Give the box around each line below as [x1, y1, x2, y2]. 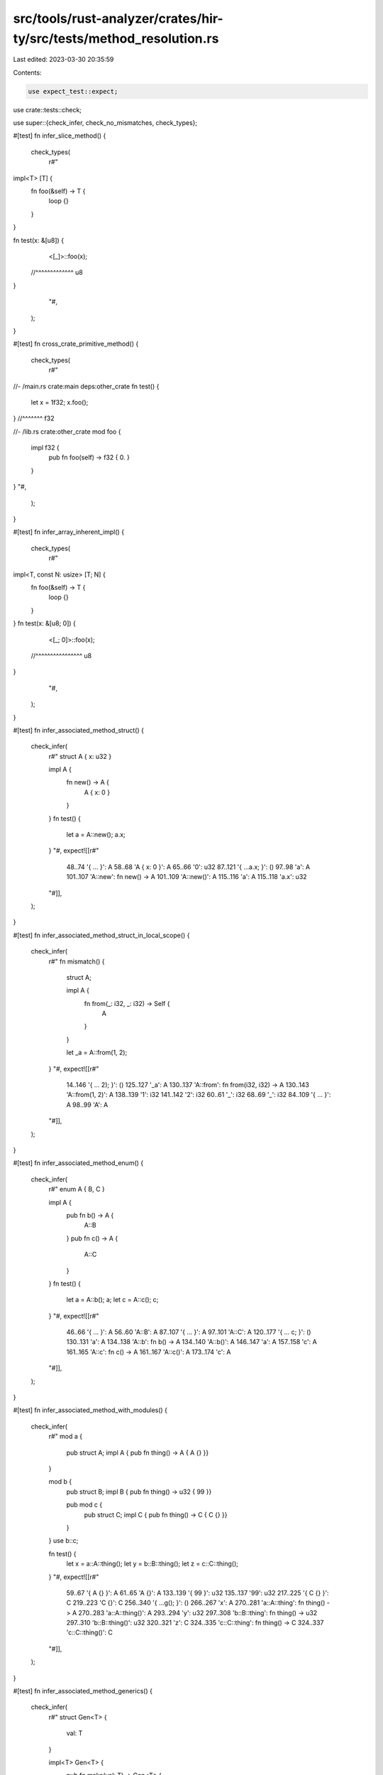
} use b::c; [48, 1536, 79, 1545]
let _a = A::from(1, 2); [66, 1048, 128, 1057]
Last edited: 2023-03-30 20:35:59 [13, 55, 114, 64]
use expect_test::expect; [28, 87, 118, 95]
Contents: [13, 68, 42, 77]
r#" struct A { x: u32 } [48, 752, 112, 760]
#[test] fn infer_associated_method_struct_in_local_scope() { [13, 931, 190, 939]
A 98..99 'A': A [66, 1100, 109, 1109]
